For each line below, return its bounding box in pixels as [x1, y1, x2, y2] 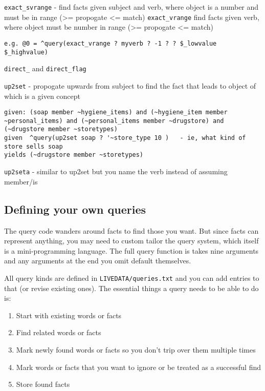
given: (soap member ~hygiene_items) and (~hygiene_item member [4, 109, 228, 116]
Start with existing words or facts [16, 310, 122, 320]
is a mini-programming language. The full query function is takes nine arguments [4, 245, 259, 256]
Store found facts [16, 379, 70, 389]
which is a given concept [4, 90, 81, 101]
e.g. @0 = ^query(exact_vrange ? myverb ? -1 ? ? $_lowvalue [4, 39, 217, 47]
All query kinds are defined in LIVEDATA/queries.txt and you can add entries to [4, 272, 259, 283]
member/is [4, 176, 38, 187]
